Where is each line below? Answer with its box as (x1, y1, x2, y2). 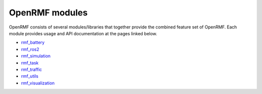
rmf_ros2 (21, 46, 39, 52)
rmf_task (21, 60, 39, 66)
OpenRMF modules (9, 7, 88, 18)
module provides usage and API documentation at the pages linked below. (9, 30, 158, 36)
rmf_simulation (21, 53, 51, 59)
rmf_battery (21, 40, 45, 45)
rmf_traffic (21, 67, 42, 72)
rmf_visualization (21, 80, 55, 86)
